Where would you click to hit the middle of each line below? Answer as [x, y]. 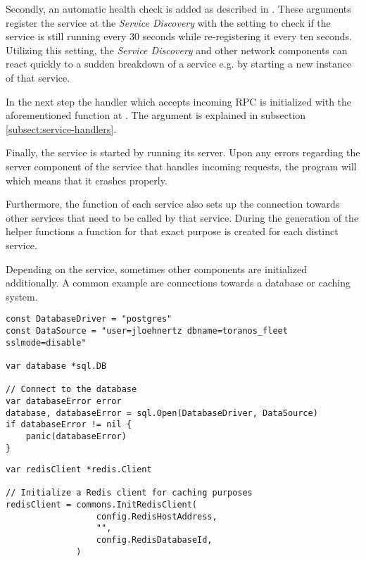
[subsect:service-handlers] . [61, 128]
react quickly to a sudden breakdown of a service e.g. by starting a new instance [179, 64]
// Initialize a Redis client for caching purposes [129, 493]
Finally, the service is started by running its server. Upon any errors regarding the [183, 152]
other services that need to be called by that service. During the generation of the [182, 217]
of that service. [38, 77]
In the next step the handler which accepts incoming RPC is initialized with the [179, 101]
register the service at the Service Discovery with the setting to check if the [168, 22]
